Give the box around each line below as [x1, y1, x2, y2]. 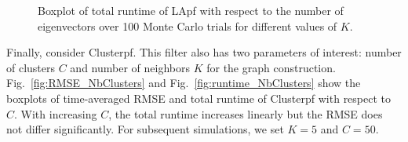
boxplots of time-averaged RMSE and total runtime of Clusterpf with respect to [6, 89, 392, 106]
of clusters [6, 59, 56, 75]
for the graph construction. [206, 59, 336, 75]
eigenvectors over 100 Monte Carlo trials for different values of [38, 17, 337, 34]
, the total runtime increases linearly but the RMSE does [108, 105, 383, 122]
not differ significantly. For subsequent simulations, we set [6, 121, 284, 137]
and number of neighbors [70, 59, 190, 75]
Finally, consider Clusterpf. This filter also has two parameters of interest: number [6, 44, 402, 60]
